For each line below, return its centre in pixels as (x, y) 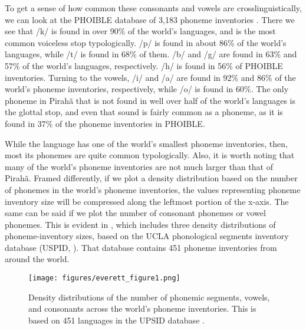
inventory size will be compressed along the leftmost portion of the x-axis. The (147, 201)
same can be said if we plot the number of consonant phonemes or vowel (135, 213)
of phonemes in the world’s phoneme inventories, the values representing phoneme (153, 189)
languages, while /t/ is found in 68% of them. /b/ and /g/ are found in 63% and (151, 54)
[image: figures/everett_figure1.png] (104, 278)
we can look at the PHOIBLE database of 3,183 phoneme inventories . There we (150, 19)
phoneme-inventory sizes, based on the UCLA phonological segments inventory (147, 236)
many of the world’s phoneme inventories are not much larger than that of (139, 166)
